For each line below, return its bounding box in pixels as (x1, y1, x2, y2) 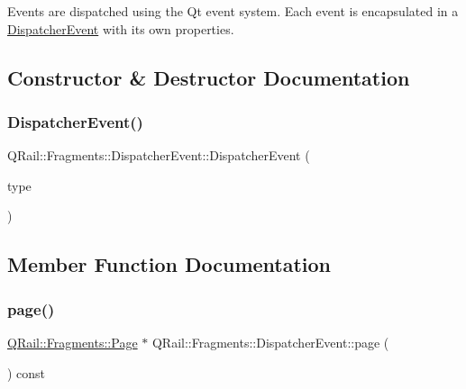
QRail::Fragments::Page (7, 332, 138, 351)
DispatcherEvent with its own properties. (7, 19, 234, 38)
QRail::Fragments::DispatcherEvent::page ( (151, 332, 389, 351)
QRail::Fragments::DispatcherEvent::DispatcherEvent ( (7, 146, 310, 165)
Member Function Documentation (7, 250, 332, 278)
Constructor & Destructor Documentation (7, 63, 410, 91)
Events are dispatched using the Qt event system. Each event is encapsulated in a (7, 2, 459, 20)
